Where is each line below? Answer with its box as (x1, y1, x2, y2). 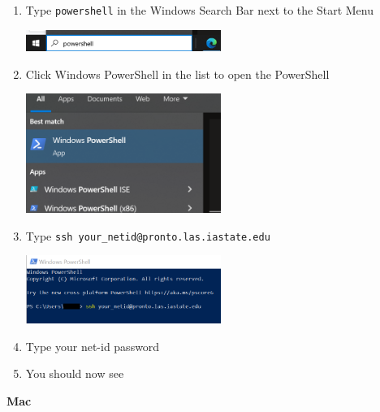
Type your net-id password (25, 337, 160, 354)
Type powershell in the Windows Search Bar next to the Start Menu (25, 2, 374, 18)
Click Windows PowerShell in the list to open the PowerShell (25, 65, 330, 82)
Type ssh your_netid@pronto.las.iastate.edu (25, 227, 270, 244)
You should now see (25, 365, 124, 382)
